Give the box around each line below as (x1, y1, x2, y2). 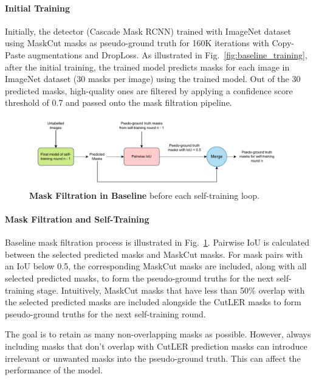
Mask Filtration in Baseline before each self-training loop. (29, 188, 259, 201)
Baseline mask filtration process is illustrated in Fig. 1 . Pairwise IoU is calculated (5, 236, 310, 249)
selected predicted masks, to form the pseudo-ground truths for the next (5, 272, 274, 284)
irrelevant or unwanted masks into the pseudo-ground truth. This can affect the (5, 351, 301, 364)
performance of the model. (5, 364, 103, 376)
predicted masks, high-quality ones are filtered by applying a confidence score (5, 84, 293, 97)
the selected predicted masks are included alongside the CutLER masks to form (5, 295, 301, 308)
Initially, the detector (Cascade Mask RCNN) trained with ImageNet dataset (5, 24, 292, 37)
